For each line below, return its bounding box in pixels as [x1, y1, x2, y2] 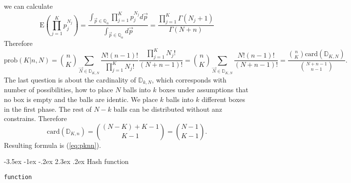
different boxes [201, 94, 246, 104]
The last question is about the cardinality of [4, 74, 136, 84]
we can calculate [4, 1, 53, 11]
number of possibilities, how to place [4, 84, 113, 95]
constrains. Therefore [4, 113, 67, 123]
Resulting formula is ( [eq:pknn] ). [4, 140, 101, 150]
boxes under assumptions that [159, 84, 248, 95]
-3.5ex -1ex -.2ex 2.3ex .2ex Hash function [4, 156, 129, 166]
